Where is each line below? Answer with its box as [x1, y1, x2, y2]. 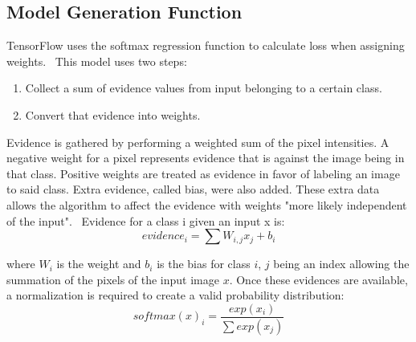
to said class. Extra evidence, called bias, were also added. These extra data [6, 181, 380, 197]
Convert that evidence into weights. [25, 106, 201, 123]
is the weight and [56, 255, 141, 272]
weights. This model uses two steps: [6, 52, 187, 69]
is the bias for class [157, 255, 251, 272]
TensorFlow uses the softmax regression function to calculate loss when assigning [6, 37, 405, 54]
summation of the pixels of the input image [6, 271, 219, 287]
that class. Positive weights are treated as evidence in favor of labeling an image [6, 165, 400, 181]
